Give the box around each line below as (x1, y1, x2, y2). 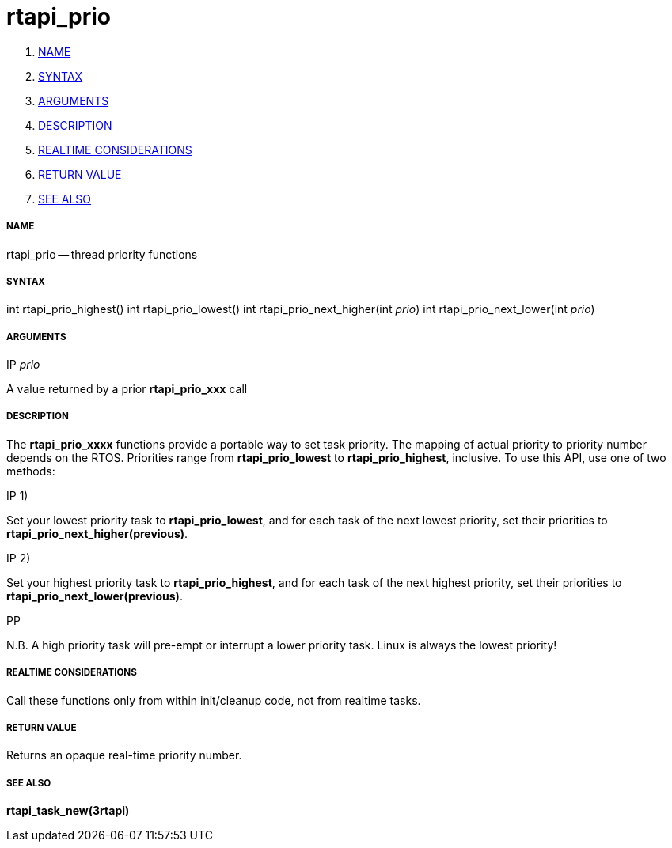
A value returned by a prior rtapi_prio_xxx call (6, 382, 248, 396)
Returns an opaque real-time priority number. (6, 748, 242, 763)
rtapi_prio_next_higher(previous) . (6, 526, 188, 540)
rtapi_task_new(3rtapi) (6, 804, 130, 818)
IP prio (6, 358, 40, 372)
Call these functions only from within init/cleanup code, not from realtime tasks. (6, 693, 421, 707)
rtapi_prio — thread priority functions (6, 247, 198, 261)
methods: (6, 464, 55, 478)
